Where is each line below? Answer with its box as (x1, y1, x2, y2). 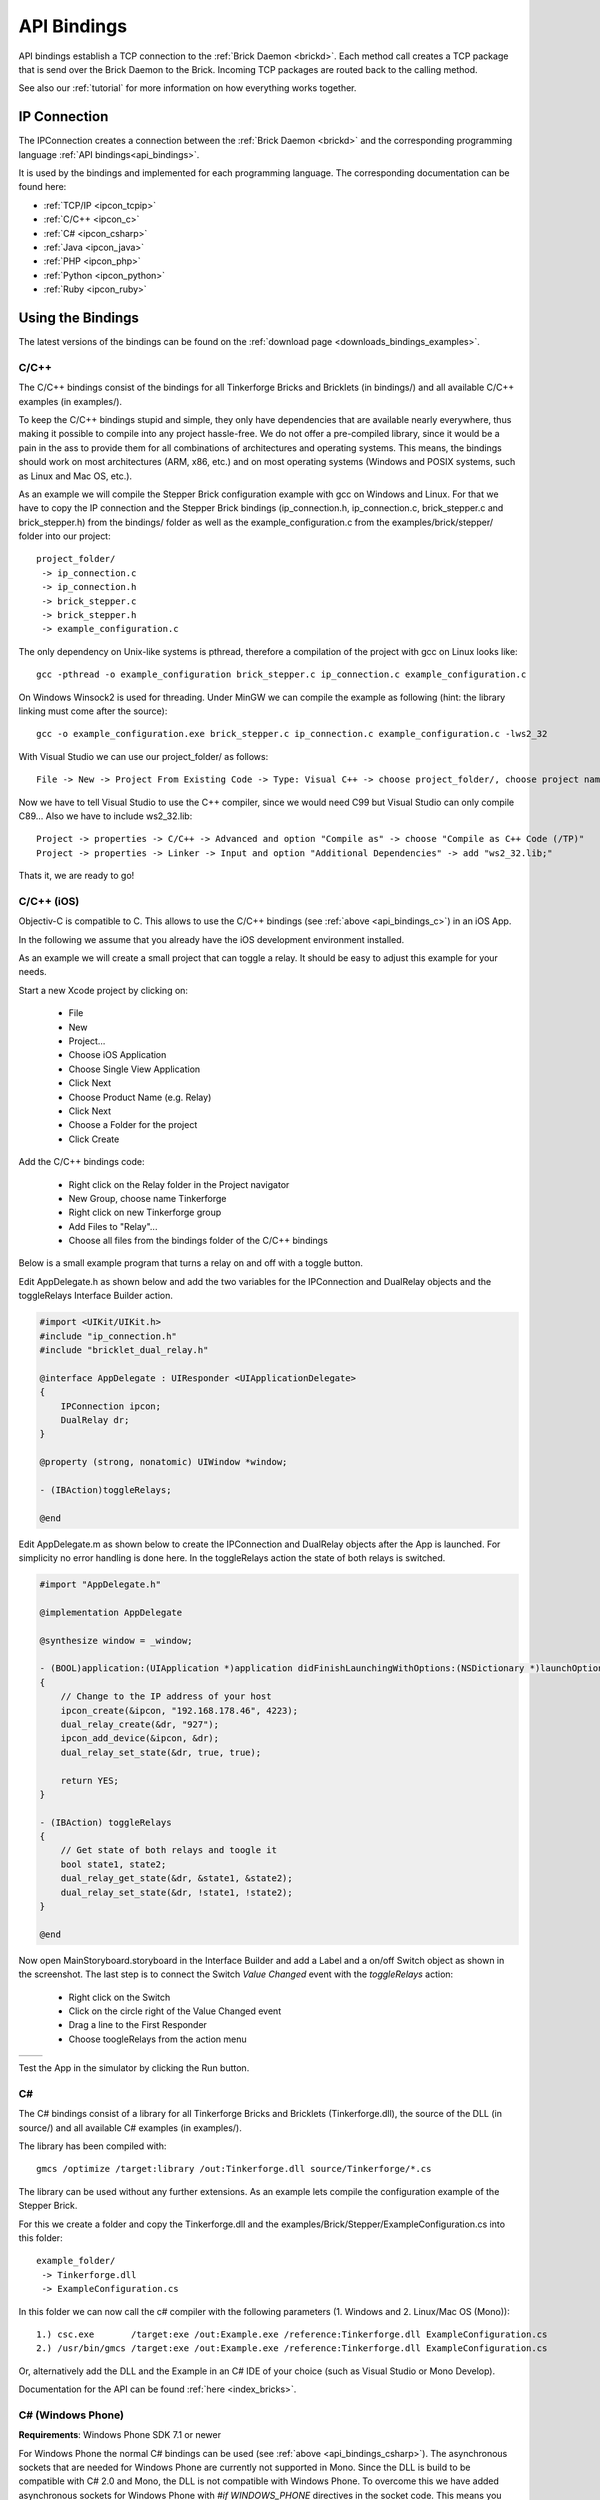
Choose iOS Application (68, 1049, 167, 1061)
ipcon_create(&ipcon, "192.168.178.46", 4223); (60, 1705, 299, 1716)
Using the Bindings (18, 309, 140, 326)
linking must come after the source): (18, 705, 168, 717)
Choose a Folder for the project (68, 1119, 198, 1131)
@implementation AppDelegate (39, 1606, 183, 1618)
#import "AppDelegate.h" (39, 1579, 162, 1590)
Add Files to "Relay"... (68, 1220, 158, 1232)
